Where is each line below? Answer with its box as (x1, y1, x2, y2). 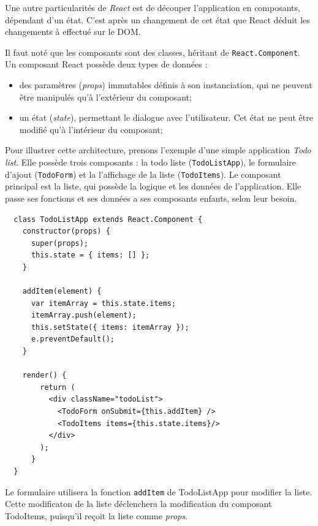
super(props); (31, 238, 89, 248)
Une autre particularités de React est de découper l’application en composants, (5, 1, 300, 13)
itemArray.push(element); (31, 311, 137, 320)
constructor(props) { (22, 227, 110, 236)
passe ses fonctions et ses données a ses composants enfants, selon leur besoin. (5, 191, 297, 204)
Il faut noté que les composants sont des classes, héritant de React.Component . (5, 45, 300, 58)
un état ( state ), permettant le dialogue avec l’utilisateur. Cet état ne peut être (19, 111, 313, 124)
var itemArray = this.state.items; (31, 299, 176, 308)
